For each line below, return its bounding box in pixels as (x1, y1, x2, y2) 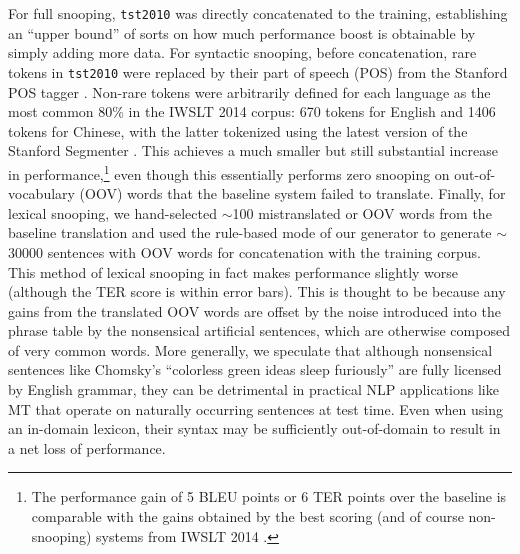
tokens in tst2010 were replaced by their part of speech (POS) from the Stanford (8, 61, 508, 82)
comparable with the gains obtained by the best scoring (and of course (31, 506, 464, 527)
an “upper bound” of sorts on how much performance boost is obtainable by (8, 22, 476, 43)
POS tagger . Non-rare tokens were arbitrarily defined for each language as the (8, 81, 491, 102)
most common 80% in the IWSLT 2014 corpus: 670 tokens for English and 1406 (8, 101, 496, 122)
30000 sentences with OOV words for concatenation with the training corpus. (8, 241, 481, 262)
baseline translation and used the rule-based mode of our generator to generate (8, 222, 492, 243)
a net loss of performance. (8, 437, 166, 458)
